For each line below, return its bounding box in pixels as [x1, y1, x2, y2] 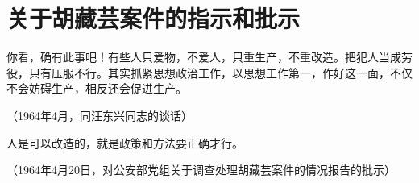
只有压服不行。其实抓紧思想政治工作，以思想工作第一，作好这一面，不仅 [28, 64, 413, 81]
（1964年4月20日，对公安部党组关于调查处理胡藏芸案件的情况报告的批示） [6, 161, 396, 178]
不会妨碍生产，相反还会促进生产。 [6, 80, 187, 97]
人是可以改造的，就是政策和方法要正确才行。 [6, 134, 243, 151]
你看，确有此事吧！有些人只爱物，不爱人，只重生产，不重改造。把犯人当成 [6, 48, 401, 65]
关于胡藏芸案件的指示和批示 [6, 2, 301, 35]
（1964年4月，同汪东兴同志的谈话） [6, 106, 193, 123]
